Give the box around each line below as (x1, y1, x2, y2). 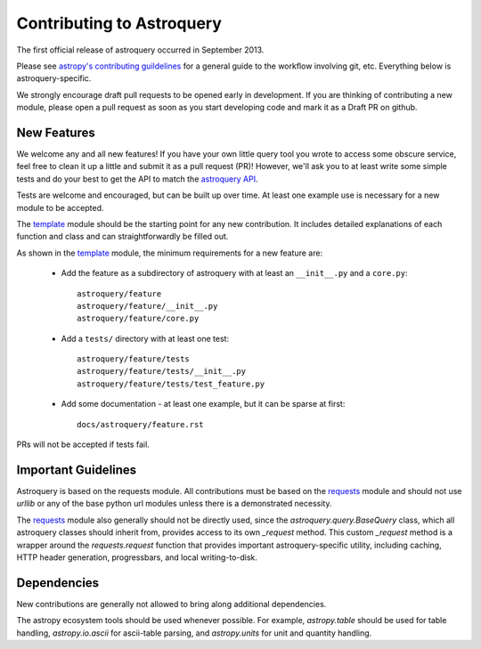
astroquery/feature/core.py (77, 313, 200, 324)
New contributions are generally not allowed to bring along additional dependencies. (16, 598, 327, 609)
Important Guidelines (16, 462, 137, 477)
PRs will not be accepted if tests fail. (16, 439, 151, 450)
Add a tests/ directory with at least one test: (61, 333, 230, 344)
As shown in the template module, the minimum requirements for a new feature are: (16, 247, 323, 258)
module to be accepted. (16, 202, 104, 213)
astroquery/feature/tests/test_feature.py (77, 378, 265, 389)
